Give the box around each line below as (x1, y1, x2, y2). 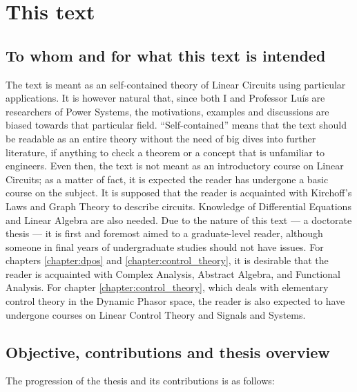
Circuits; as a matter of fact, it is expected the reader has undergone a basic (6, 171, 329, 186)
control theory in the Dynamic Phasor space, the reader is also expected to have (6, 294, 345, 308)
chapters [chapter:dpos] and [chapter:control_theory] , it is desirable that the (6, 253, 329, 268)
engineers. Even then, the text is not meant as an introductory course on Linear (6, 158, 344, 173)
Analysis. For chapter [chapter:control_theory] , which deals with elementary (6, 280, 329, 295)
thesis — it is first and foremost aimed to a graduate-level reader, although (6, 226, 323, 241)
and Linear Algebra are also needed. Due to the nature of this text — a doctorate (6, 212, 352, 227)
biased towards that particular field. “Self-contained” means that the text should (6, 118, 347, 132)
